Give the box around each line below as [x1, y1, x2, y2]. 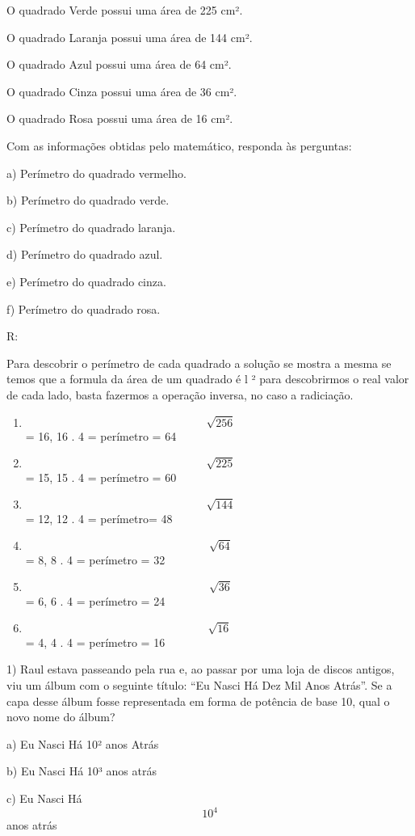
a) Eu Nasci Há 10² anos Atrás [6, 735, 159, 752]
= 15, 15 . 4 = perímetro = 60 [25, 468, 177, 485]
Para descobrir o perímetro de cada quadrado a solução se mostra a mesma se [6, 354, 392, 371]
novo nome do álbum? [6, 708, 115, 725]
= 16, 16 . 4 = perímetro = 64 [25, 427, 177, 444]
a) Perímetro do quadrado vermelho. [6, 164, 187, 181]
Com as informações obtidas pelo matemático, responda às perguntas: [6, 137, 352, 154]
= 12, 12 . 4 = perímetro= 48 [25, 509, 173, 526]
